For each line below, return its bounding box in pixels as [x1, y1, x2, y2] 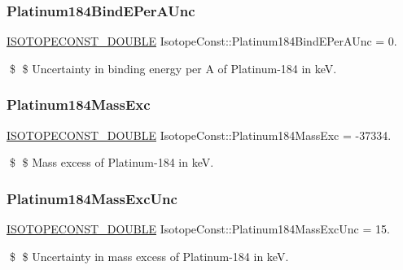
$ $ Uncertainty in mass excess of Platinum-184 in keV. [9, 247, 289, 264]
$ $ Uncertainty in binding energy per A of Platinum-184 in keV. [9, 59, 337, 76]
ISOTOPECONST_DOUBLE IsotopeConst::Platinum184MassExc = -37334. [7, 126, 392, 143]
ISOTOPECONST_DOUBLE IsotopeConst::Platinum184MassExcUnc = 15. [7, 220, 390, 237]
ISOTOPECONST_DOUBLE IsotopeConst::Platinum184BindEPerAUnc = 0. [7, 33, 397, 50]
